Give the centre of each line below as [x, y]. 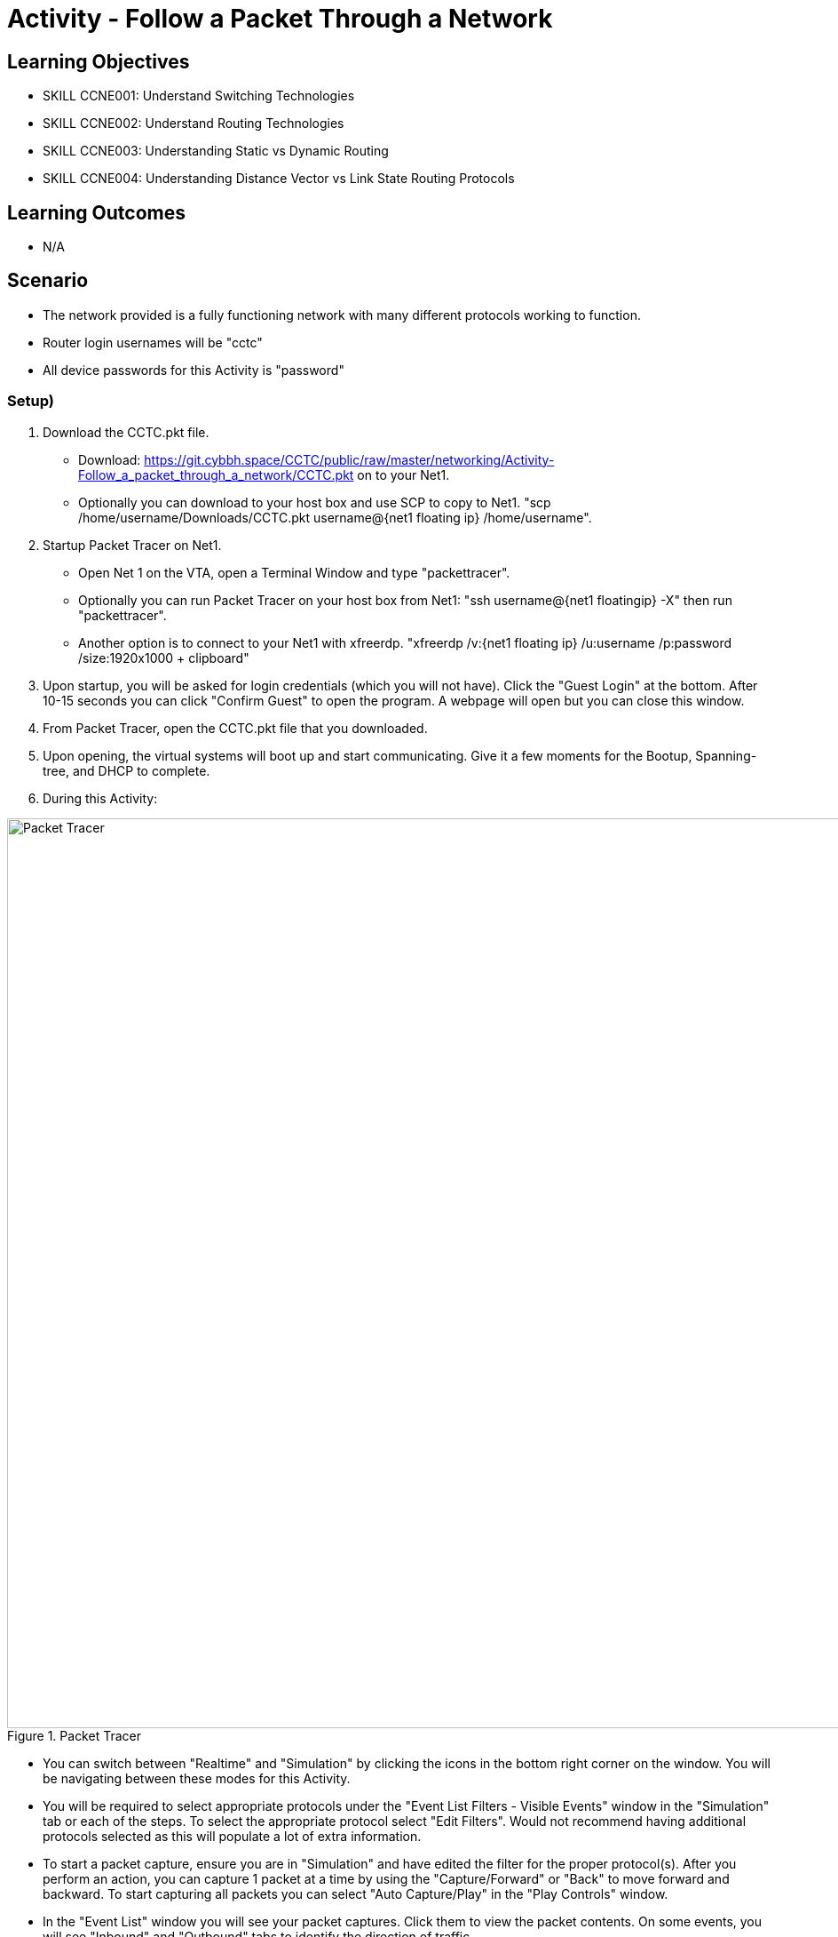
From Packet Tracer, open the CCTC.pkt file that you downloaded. [235, 728]
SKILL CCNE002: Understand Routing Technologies [194, 124]
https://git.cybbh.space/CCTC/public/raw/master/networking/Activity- [349, 459]
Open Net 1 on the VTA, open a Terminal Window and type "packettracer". [294, 572]
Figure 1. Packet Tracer [74, 1735]
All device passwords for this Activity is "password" [194, 370]
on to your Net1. [403, 474]
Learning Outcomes [96, 212]
